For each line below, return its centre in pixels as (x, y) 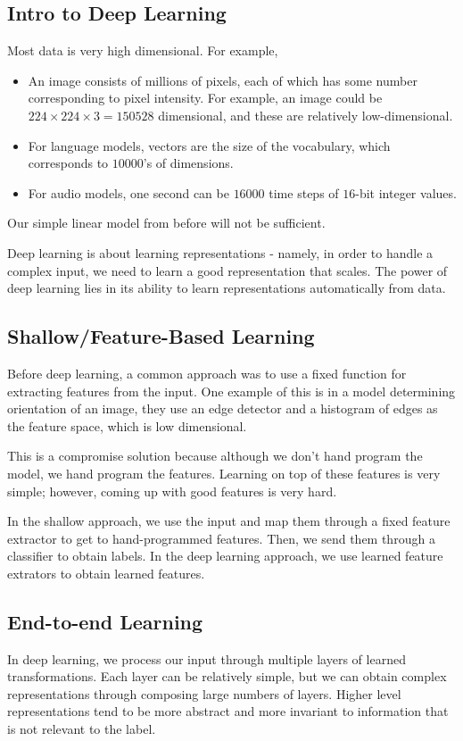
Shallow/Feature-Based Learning (161, 336)
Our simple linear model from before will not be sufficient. (166, 223)
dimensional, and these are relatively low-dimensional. (306, 115)
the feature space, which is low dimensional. (127, 425)
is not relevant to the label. (82, 729)
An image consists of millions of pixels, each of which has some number (223, 80)
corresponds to (68, 163)
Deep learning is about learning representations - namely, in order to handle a (220, 252)
